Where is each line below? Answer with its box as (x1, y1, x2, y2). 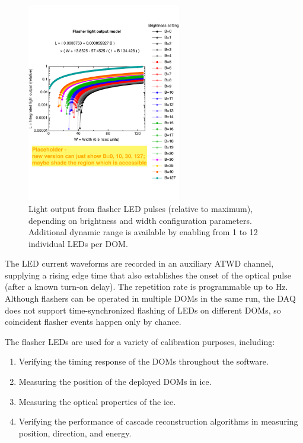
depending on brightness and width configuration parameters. (28, 214, 252, 226)
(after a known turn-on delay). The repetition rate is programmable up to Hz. (5, 280, 288, 293)
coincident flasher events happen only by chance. (5, 315, 181, 328)
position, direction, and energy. (18, 426, 132, 439)
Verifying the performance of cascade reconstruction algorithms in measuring (18, 415, 298, 428)
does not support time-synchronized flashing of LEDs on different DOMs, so (5, 303, 281, 316)
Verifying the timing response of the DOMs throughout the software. (18, 355, 269, 368)
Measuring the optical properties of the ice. (18, 395, 176, 407)
